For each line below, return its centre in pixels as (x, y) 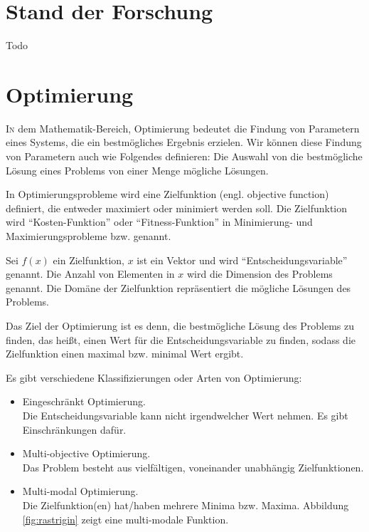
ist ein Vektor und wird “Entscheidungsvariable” (242, 260)
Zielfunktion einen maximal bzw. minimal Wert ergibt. (125, 354)
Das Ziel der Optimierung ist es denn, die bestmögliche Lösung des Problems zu (180, 325)
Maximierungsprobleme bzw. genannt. (89, 236)
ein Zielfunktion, (89, 260)
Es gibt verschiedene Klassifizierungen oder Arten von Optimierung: (154, 377)
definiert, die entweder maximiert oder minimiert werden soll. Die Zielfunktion (177, 208)
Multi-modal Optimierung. (80, 491)
